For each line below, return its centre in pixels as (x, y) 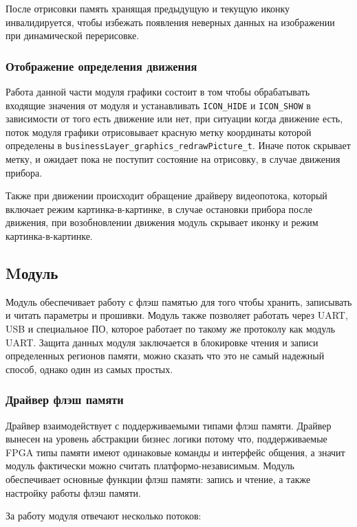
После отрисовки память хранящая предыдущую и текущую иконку (148, 8)
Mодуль (32, 273)
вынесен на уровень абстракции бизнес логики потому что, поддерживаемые (166, 439)
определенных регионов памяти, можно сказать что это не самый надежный (165, 356)
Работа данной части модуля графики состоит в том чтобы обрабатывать (158, 91)
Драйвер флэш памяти (65, 400)
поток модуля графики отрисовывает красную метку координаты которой (159, 132)
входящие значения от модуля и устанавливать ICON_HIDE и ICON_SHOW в (158, 105)
